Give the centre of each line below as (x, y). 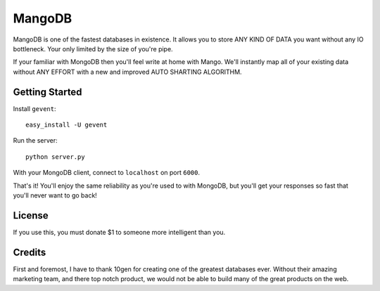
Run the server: (35, 141)
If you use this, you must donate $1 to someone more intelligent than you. (119, 232)
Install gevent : (34, 108)
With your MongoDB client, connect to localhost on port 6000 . (107, 173)
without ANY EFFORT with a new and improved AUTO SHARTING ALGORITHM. (127, 72)
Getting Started (47, 92)
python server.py (55, 157)
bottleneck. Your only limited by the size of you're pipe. (93, 48)
